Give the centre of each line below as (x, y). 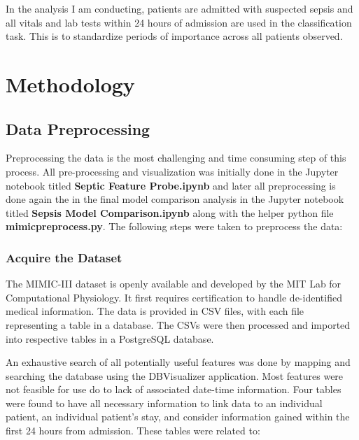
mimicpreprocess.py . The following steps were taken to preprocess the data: (174, 226)
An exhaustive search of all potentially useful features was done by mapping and (178, 362)
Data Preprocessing (78, 128)
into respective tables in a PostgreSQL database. (110, 338)
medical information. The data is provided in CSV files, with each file (155, 311)
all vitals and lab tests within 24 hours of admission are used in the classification (179, 22)
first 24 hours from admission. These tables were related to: (133, 431)
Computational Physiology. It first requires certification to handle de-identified (174, 297)
